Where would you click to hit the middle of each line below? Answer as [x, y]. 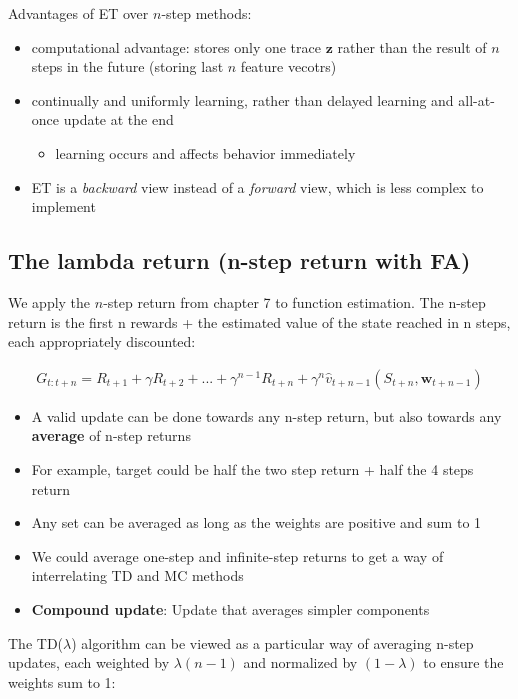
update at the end [118, 119]
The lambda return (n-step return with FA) [239, 260]
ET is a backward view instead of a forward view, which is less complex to [257, 186]
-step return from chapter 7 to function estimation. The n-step [294, 301]
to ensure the [463, 662]
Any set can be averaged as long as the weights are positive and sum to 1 [256, 522]
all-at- [476, 99]
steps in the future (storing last [127, 66]
